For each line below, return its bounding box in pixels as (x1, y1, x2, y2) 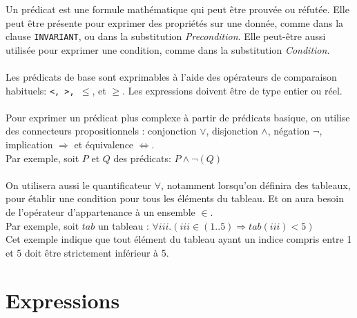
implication (6, 137, 53, 152)
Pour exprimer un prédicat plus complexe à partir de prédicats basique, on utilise (6, 110, 350, 124)
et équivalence (74, 137, 134, 152)
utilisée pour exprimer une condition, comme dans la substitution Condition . (6, 42, 330, 57)
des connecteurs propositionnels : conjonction (6, 123, 197, 138)
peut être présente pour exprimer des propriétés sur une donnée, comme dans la (6, 15, 344, 30)
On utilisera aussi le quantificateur (6, 177, 152, 192)
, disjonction (206, 123, 258, 138)
